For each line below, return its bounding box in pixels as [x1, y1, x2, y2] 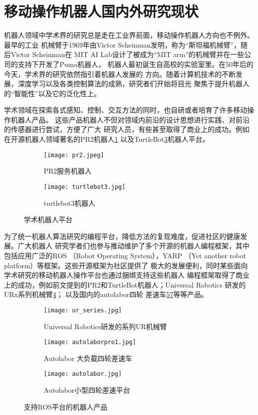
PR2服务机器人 [44, 166, 92, 176]
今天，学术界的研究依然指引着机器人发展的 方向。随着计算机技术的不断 [4, 68, 236, 79]
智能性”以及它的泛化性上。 [14, 88, 101, 98]
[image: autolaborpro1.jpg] [44, 339, 136, 346]
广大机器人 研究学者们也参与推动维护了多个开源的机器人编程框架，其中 [17, 240, 250, 251]
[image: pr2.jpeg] [44, 151, 104, 159]
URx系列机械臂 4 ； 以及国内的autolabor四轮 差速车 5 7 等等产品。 [4, 289, 208, 299]
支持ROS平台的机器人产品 [24, 401, 108, 412]
